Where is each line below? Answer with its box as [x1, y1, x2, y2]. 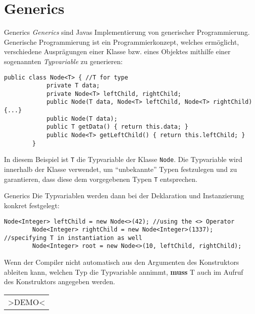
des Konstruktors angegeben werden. [4, 276, 115, 287]
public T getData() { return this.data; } [46, 123, 189, 131]
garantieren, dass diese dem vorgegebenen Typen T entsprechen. [4, 173, 198, 184]
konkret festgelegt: [4, 200, 60, 210]
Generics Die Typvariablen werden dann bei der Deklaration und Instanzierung [4, 190, 244, 201]
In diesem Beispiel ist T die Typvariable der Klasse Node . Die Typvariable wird [4, 154, 243, 164]
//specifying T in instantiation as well [4, 234, 143, 241]
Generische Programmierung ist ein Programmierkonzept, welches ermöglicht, [4, 36, 239, 47]
